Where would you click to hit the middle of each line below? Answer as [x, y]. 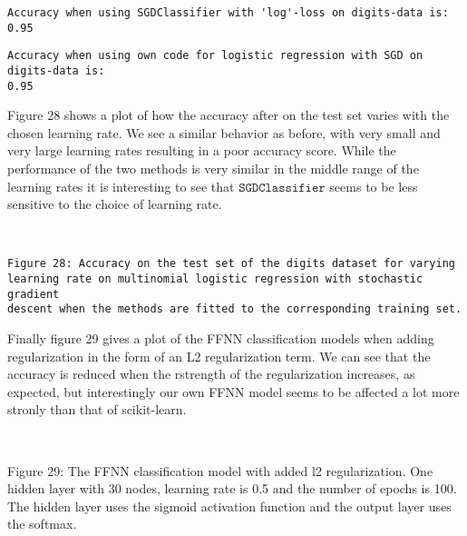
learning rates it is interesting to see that [121, 186]
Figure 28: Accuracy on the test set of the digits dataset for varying [231, 264]
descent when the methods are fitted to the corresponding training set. [235, 309]
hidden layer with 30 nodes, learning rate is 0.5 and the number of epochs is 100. [232, 488]
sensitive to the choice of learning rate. [115, 204]
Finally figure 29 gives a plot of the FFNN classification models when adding [221, 338]
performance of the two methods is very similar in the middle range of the [213, 169]
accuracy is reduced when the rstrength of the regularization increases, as [211, 374]
